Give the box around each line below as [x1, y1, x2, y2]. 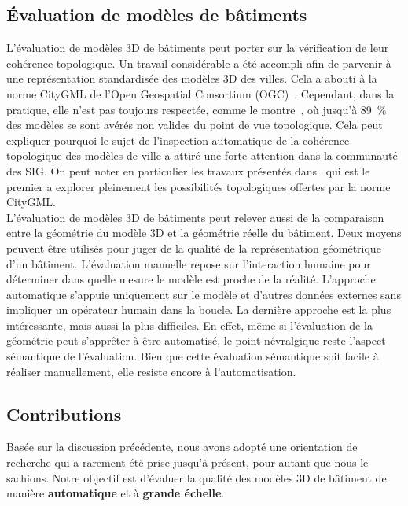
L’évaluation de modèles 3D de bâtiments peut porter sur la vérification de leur [6, 39, 389, 56]
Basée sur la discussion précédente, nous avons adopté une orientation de [6, 438, 358, 455]
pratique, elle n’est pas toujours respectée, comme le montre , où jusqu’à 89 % [6, 101, 387, 117]
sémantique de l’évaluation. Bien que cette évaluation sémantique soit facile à [6, 348, 379, 364]
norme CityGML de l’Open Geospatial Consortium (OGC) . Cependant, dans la [6, 85, 395, 102]
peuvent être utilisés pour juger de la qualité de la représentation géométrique [6, 239, 381, 256]
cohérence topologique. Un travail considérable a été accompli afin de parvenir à [6, 54, 391, 71]
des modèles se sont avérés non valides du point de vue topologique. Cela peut [6, 116, 383, 133]
